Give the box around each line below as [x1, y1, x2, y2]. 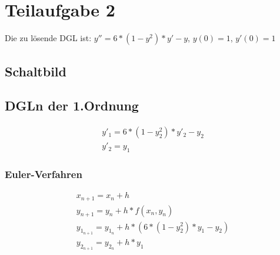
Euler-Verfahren [5, 166, 82, 181]
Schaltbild [5, 62, 66, 80]
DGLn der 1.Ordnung [5, 96, 139, 115]
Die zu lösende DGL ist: [5, 32, 92, 44]
